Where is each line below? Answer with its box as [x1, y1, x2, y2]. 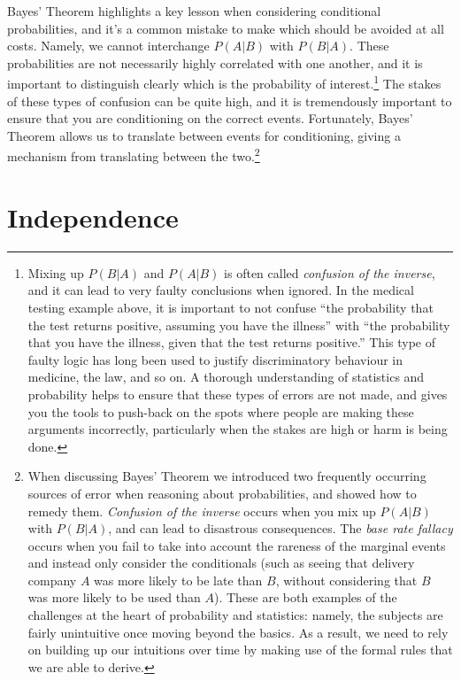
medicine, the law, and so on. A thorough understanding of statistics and [27, 368, 425, 386]
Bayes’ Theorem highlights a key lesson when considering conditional [7, 2, 381, 19]
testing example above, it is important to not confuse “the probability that [27, 298, 434, 316]
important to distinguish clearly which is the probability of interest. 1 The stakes [7, 72, 442, 93]
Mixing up [27, 263, 84, 282]
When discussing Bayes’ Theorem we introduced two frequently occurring [27, 467, 426, 485]
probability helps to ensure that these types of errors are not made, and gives [27, 384, 448, 403]
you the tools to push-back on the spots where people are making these [27, 402, 414, 421]
